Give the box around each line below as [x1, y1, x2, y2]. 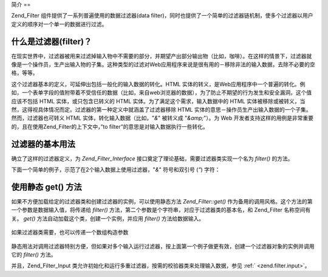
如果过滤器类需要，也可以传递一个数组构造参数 [11, 228, 129, 236]
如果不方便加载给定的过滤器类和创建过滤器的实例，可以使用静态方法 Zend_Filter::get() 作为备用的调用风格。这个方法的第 [11, 198, 313, 205]
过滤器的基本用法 [11, 138, 75, 149]
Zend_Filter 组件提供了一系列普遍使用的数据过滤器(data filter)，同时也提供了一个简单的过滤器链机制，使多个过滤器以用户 [11, 12, 313, 19]
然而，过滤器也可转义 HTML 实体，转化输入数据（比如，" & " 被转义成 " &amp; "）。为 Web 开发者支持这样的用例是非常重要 [11, 114, 314, 121]
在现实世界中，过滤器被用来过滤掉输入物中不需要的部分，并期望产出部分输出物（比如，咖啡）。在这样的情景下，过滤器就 [11, 52, 312, 60]
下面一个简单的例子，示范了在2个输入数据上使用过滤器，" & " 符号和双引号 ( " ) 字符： [11, 166, 220, 173]
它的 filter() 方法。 [11, 251, 57, 258]
